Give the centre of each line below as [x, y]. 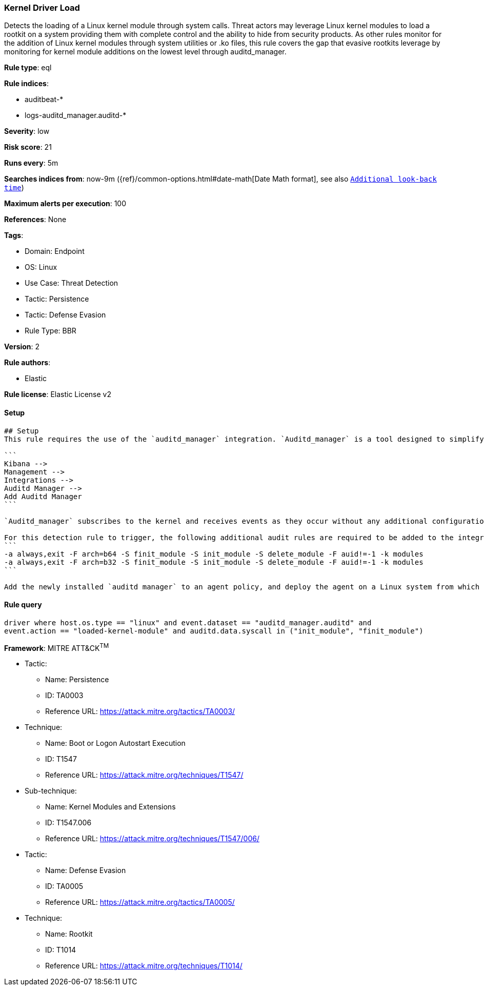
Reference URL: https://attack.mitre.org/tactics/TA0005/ [140, 902]
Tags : [14, 235]
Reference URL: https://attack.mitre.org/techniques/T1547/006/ [152, 839]
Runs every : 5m [31, 163]
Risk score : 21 [28, 147]
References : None [35, 220]
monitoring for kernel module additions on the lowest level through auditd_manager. [145, 52]
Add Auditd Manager [43, 496]
